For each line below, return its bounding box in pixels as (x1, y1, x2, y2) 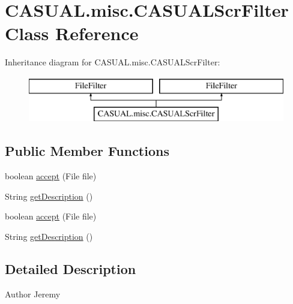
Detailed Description (5, 260, 136, 278)
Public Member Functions (5, 142, 169, 160)
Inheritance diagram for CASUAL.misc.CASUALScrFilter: (5, 56, 220, 68)
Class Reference (5, 21, 139, 46)
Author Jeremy (5, 287, 61, 300)
